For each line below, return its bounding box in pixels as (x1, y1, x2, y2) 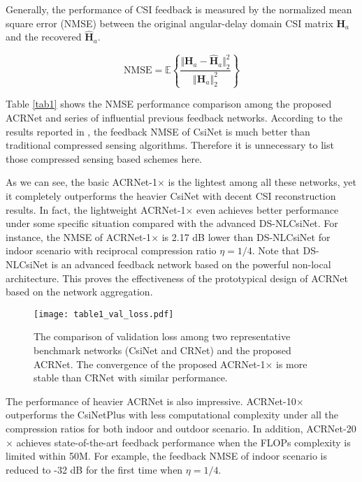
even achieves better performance (196, 202, 339, 217)
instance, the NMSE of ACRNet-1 (6, 229, 152, 244)
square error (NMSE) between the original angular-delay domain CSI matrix (6, 15, 333, 30)
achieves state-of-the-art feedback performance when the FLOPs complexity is (16, 434, 351, 449)
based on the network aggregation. (6, 284, 153, 299)
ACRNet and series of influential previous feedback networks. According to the (6, 110, 343, 124)
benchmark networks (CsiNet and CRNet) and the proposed (34, 342, 291, 357)
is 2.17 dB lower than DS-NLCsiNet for (161, 229, 331, 244)
